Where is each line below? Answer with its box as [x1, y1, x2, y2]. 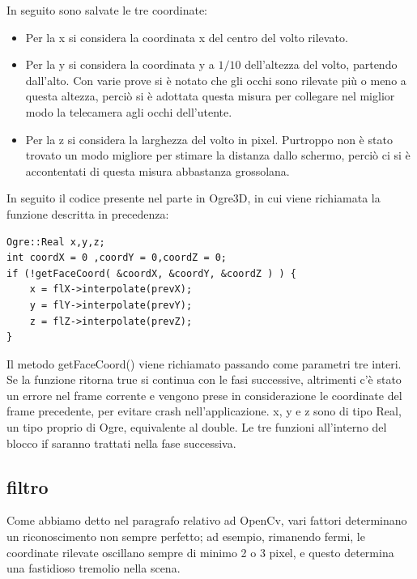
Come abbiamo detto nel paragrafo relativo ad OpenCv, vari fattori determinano [6, 512, 407, 529]
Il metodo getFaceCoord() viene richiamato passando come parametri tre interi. [6, 355, 402, 372]
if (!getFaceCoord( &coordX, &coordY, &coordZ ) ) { [6, 267, 296, 279]
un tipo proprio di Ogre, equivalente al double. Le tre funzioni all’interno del [6, 419, 387, 436]
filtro [6, 474, 49, 499]
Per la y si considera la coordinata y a [25, 56, 215, 73]
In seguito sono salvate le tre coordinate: [6, 2, 208, 18]
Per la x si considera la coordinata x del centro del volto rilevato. [25, 28, 348, 45]
